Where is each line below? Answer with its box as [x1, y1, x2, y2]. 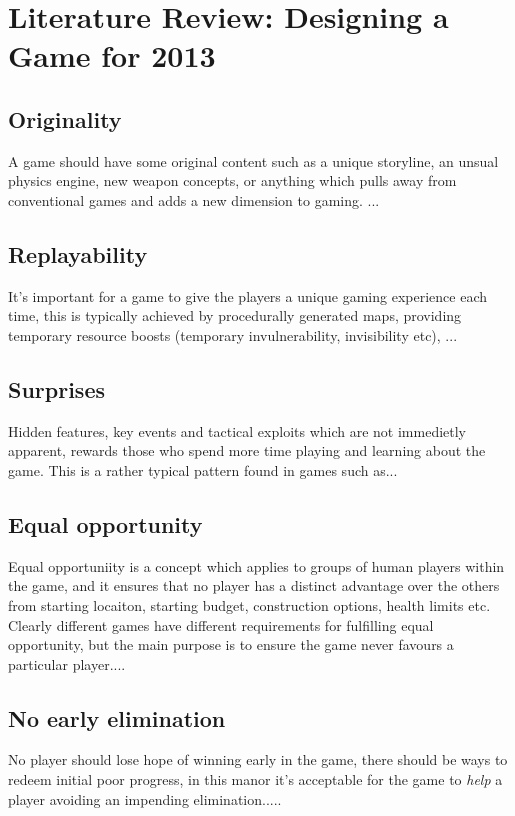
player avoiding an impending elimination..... [8, 788, 282, 809]
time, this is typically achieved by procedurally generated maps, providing [8, 305, 462, 326]
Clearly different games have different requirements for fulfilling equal [8, 614, 434, 635]
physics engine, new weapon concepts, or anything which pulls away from [8, 170, 457, 191]
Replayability [8, 238, 148, 269]
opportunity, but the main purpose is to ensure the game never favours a [8, 634, 454, 655]
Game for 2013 [8, 35, 216, 76]
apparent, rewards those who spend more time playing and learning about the [8, 440, 486, 461]
